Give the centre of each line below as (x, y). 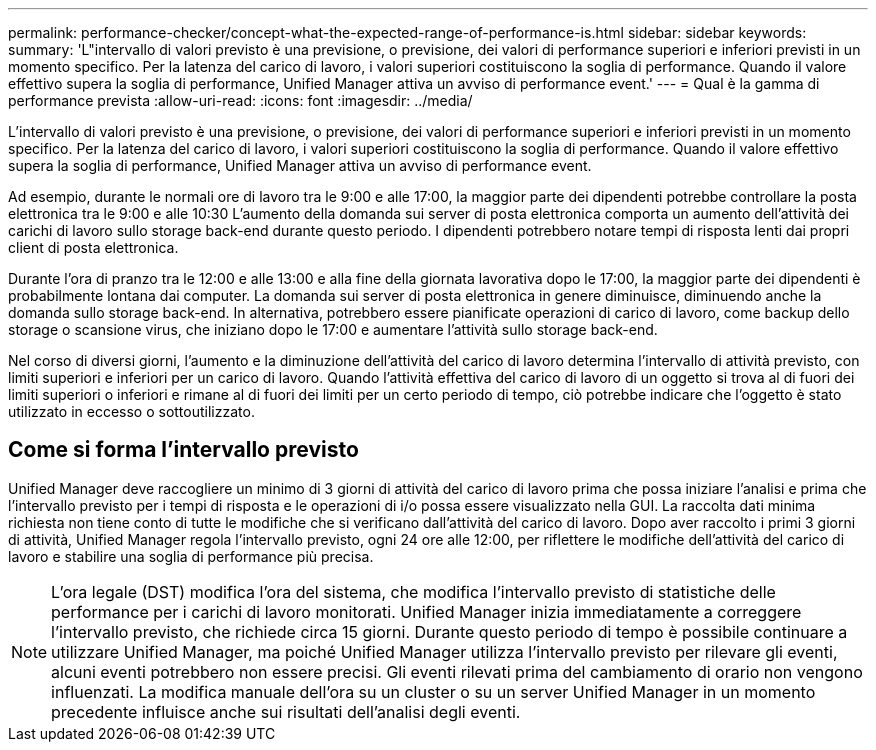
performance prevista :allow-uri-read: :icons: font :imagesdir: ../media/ (240, 100)
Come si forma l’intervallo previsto (183, 450)
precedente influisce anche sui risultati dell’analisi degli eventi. (286, 711)
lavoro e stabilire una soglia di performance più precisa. (191, 556)
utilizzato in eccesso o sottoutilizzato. (131, 411)
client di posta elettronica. (93, 247)
